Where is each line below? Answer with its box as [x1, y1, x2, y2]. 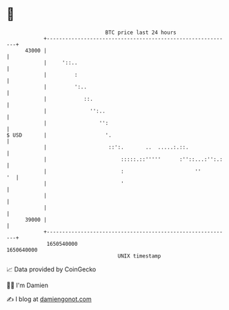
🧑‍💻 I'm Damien [6, 281, 49, 289]
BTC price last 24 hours [105, 29, 177, 36]
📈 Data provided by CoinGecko [6, 265, 97, 273]
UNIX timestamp [117, 252, 161, 260]
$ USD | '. [6, 131, 112, 139]
